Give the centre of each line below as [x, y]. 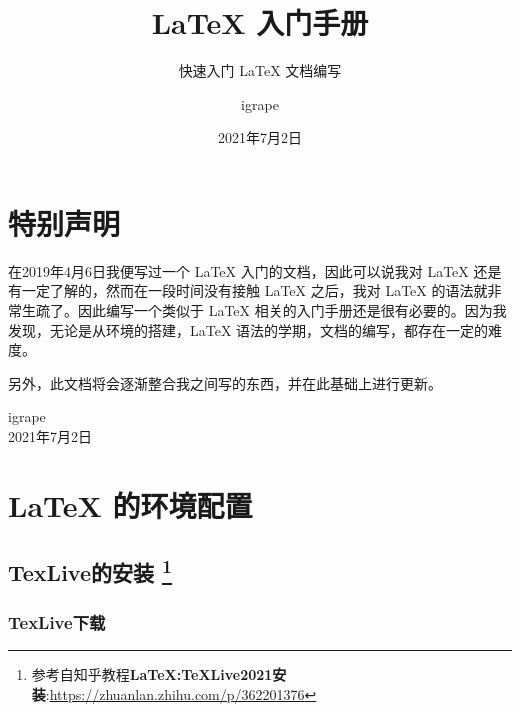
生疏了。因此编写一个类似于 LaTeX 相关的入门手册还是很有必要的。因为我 [264, 310]
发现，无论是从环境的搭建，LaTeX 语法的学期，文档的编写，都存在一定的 [248, 329]
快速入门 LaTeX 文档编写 [260, 70]
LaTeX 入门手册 [260, 22]
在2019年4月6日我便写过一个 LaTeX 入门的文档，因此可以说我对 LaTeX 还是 [255, 270]
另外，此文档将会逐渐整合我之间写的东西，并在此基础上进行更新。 [225, 382]
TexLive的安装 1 [90, 570]
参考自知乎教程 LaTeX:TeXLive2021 [152, 673]
